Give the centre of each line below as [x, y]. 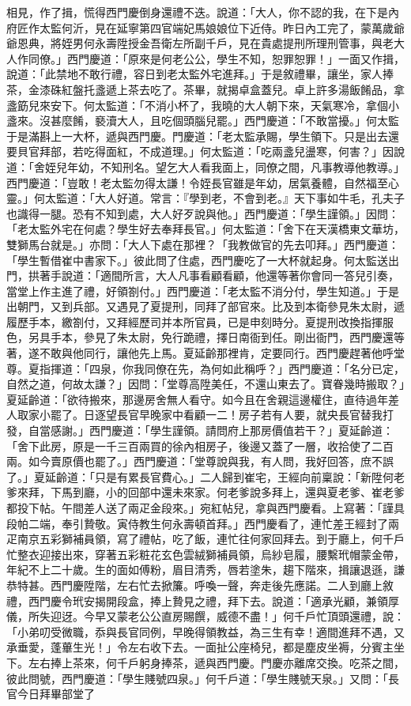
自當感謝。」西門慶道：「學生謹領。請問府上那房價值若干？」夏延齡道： [211, 430]
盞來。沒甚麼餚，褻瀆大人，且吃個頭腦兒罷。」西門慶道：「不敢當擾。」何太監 [203, 121]
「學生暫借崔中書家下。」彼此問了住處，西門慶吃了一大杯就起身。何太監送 [197, 260]
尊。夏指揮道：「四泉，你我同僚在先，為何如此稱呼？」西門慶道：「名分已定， [205, 368]
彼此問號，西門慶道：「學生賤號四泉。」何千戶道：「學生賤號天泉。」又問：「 [197, 678]
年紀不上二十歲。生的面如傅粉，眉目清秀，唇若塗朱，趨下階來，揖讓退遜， [200, 570]
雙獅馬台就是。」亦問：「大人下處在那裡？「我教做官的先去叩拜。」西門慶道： [203, 244]
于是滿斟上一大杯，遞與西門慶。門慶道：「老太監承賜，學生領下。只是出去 [197, 136]
